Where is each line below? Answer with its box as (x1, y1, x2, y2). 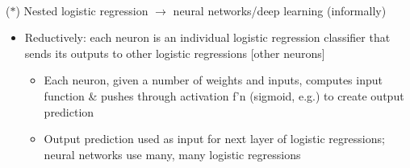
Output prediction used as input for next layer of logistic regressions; (44, 130, 385, 147)
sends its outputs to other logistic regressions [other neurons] (24, 44, 325, 61)
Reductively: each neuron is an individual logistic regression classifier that (24, 29, 391, 46)
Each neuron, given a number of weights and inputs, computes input (44, 72, 383, 88)
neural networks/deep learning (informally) (173, 2, 387, 18)
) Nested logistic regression (15, 2, 149, 18)
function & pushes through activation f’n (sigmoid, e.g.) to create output (44, 87, 404, 104)
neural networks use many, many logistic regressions (44, 145, 301, 162)
